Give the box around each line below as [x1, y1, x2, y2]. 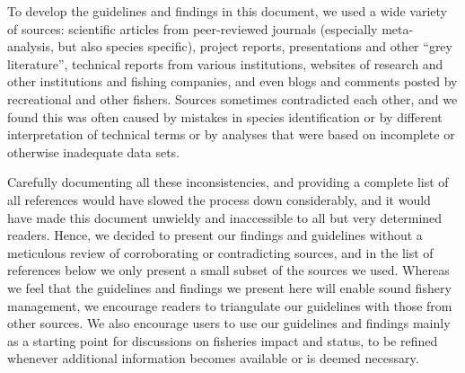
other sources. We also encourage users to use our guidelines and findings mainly [7, 314, 451, 333]
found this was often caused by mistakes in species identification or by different [7, 107, 443, 126]
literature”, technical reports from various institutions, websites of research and [7, 54, 443, 73]
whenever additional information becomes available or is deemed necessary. [7, 349, 419, 368]
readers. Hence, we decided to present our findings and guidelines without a [7, 226, 423, 244]
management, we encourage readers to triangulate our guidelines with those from [7, 296, 452, 315]
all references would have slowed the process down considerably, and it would [7, 190, 431, 209]
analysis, [7, 37, 54, 56]
